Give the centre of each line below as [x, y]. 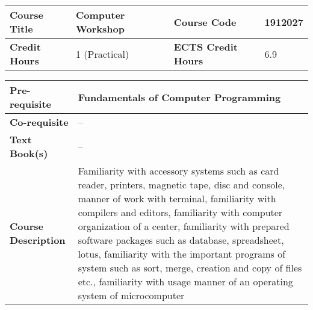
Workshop [100, 29]
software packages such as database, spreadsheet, [181, 240]
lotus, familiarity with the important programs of [182, 254]
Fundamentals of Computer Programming [179, 97]
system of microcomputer [131, 295]
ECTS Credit [206, 47]
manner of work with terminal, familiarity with [177, 198]
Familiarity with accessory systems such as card [178, 171]
